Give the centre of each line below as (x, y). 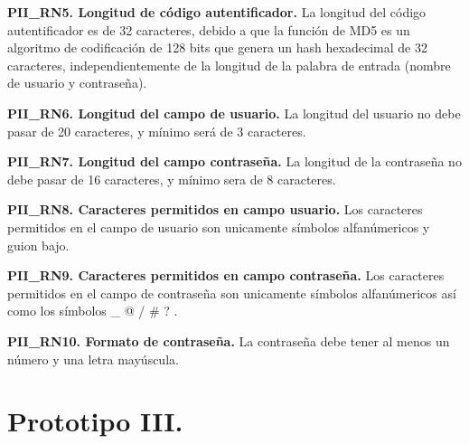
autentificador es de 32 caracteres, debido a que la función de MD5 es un (209, 29)
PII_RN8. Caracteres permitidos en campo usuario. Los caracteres (215, 209)
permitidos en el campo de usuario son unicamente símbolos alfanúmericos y (219, 227)
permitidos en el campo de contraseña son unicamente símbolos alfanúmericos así (232, 293)
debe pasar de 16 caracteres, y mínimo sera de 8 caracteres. (172, 179)
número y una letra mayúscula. (93, 359)
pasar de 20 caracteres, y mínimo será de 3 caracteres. (157, 131)
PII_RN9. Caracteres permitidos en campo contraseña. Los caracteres (226, 275)
